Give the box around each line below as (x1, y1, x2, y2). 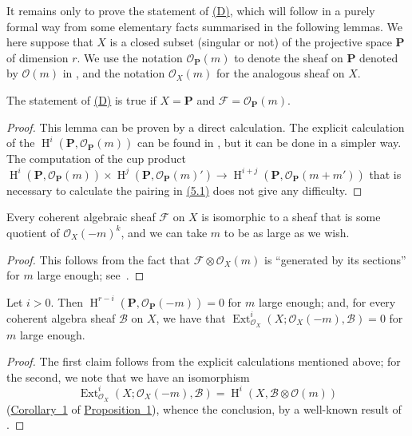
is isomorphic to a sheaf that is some (201, 208, 381, 225)
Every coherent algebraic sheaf (6, 208, 156, 225)
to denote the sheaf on (234, 49, 343, 65)
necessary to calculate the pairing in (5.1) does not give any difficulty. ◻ (6, 181, 362, 198)
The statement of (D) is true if (6, 91, 156, 108)
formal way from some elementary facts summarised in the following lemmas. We (6, 18, 402, 34)
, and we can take (121, 224, 208, 240)
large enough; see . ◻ (37, 267, 145, 283)
